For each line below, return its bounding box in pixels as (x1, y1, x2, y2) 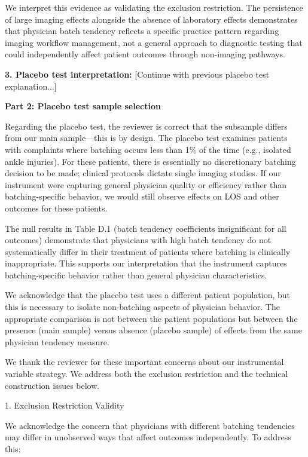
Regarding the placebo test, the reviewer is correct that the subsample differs (5, 119, 288, 132)
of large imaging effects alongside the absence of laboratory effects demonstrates (5, 13, 298, 25)
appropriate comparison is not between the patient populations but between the (5, 312, 298, 324)
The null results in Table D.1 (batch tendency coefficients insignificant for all (5, 222, 286, 234)
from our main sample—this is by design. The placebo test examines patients (5, 131, 288, 144)
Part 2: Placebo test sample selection (5, 100, 161, 112)
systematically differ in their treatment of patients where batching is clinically (5, 245, 291, 257)
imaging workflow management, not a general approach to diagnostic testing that (5, 36, 303, 48)
